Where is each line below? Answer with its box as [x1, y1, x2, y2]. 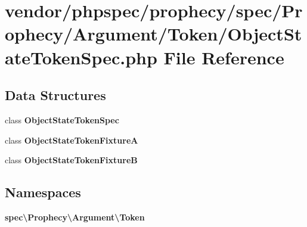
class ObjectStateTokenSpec [5, 113, 119, 126]
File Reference [163, 45, 284, 69]
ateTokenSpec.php [5, 45, 157, 69]
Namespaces [5, 183, 81, 201]
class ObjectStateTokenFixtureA [5, 133, 138, 146]
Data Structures [5, 86, 106, 104]
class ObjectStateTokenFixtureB [5, 154, 138, 166]
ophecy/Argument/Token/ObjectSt [5, 21, 302, 46]
